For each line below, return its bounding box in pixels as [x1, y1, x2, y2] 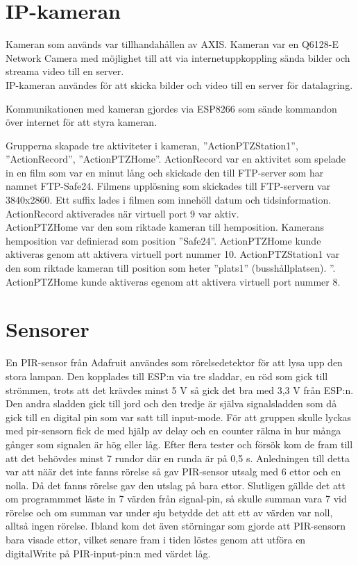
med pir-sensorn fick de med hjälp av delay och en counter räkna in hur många [6, 423, 341, 438]
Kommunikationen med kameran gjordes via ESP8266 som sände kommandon [6, 101, 337, 115]
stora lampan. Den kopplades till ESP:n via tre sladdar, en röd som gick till [6, 368, 328, 383]
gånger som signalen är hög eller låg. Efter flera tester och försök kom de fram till [6, 436, 353, 451]
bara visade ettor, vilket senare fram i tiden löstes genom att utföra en [6, 532, 306, 547]
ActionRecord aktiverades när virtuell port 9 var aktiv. [6, 206, 239, 220]
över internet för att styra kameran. [6, 115, 157, 129]
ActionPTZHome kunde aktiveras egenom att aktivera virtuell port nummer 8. [6, 274, 341, 288]
